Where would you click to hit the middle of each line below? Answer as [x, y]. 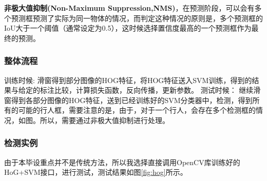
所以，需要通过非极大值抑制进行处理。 [104, 120]
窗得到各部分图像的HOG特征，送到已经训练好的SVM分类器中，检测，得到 [128, 100]
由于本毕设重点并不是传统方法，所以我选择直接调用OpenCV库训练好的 [122, 162]
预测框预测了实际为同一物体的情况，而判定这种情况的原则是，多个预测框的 [137, 18]
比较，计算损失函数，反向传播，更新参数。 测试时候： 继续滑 [157, 90]
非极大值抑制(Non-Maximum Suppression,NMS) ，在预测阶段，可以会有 [129, 8]
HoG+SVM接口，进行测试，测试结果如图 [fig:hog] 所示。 [96, 172]
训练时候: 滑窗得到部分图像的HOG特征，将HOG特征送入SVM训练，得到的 [128, 80]
